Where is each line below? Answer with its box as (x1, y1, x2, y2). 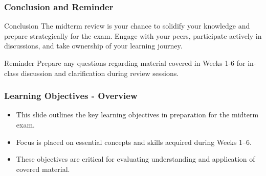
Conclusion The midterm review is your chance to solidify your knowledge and (4, 20, 250, 31)
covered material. (16, 163, 70, 174)
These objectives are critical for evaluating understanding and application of (16, 154, 255, 164)
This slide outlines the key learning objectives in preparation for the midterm (16, 109, 259, 120)
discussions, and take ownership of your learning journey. (4, 40, 183, 51)
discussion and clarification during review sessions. (20, 67, 179, 78)
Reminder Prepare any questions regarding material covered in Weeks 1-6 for (4, 58, 246, 68)
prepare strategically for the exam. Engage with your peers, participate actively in (4, 30, 262, 41)
